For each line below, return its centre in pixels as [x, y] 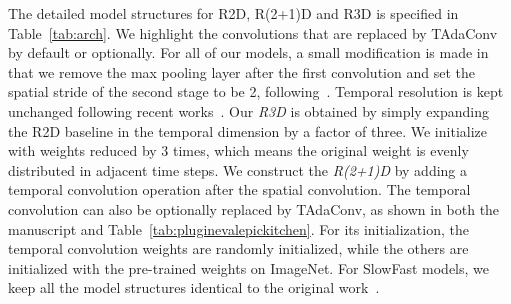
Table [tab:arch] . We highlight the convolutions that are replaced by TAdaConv [253, 32]
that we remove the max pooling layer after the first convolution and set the [241, 71]
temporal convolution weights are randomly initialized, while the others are [238, 248]
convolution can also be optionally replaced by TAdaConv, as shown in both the [254, 208]
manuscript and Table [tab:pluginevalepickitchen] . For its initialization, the [238, 228]
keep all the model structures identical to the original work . [194, 287]
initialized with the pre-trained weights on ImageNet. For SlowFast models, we [248, 267]
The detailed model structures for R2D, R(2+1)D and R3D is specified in [233, 13]
